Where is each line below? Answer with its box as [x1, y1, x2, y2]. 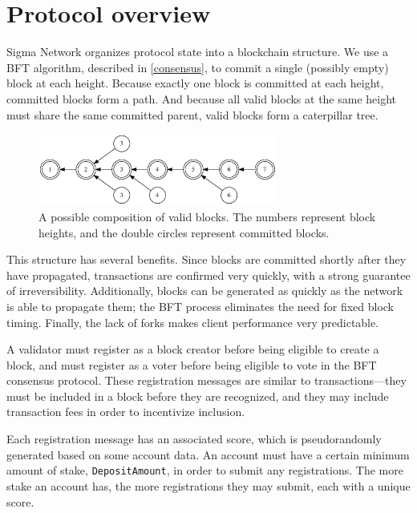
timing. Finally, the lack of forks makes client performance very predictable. [6, 313, 379, 330]
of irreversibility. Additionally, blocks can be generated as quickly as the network [6, 282, 403, 299]
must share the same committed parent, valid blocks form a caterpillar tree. [6, 106, 379, 123]
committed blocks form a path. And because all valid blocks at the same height [6, 90, 397, 107]
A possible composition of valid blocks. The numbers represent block [38, 208, 376, 224]
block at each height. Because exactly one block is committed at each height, [6, 75, 384, 91]
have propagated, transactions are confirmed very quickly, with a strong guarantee [6, 266, 411, 283]
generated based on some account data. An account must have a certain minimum [6, 446, 410, 463]
